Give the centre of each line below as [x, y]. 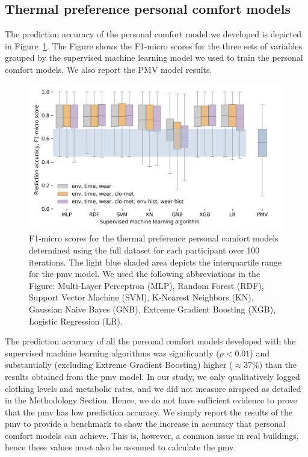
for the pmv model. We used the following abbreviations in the [145, 274]
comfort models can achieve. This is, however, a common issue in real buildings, [152, 435]
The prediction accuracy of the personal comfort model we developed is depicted [153, 34]
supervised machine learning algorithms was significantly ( [112, 353]
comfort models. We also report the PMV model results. [109, 69]
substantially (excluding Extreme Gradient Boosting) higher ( [119, 365]
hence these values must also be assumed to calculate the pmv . [121, 447]
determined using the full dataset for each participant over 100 [144, 250]
